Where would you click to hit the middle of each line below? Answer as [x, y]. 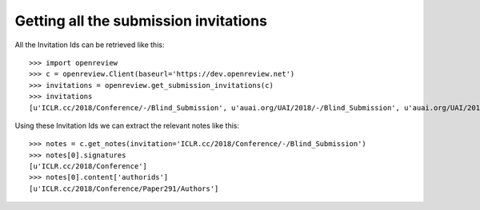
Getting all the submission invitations [141, 21]
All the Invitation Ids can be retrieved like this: [90, 45]
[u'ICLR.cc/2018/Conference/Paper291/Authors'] [124, 188]
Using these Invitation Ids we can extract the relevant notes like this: [127, 125]
